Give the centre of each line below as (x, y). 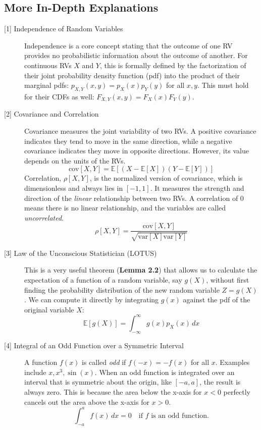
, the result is (220, 382)
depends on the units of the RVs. (75, 160)
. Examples (232, 362)
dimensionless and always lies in (74, 187)
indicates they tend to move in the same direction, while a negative (128, 141)
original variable (49, 309)
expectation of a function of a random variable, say (103, 280)
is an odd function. (180, 416)
